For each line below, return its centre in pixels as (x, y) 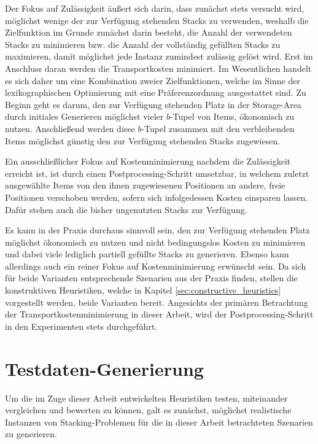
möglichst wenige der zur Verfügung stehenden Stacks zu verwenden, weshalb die (157, 20)
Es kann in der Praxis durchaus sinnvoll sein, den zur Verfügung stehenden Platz (157, 230)
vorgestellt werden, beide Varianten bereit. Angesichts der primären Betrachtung (157, 302)
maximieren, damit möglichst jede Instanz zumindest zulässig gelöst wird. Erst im (159, 56)
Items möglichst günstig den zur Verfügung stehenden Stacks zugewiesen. (143, 140)
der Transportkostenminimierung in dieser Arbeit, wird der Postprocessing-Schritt (159, 314)
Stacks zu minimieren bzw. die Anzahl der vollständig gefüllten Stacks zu (143, 44)
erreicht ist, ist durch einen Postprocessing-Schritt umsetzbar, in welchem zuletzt (157, 173)
